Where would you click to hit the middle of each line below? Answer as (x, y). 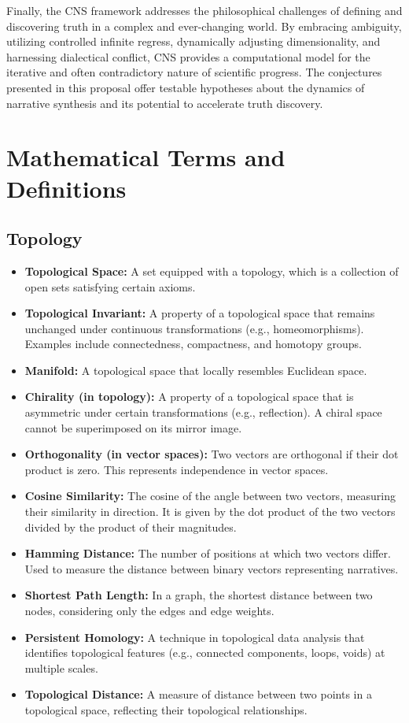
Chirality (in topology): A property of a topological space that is (189, 397)
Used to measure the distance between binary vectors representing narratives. (212, 568)
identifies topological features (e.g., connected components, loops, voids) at (205, 653)
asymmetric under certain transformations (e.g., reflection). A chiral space (203, 412)
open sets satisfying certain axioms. (110, 286)
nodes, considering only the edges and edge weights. (149, 611)
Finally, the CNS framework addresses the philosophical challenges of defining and (204, 10)
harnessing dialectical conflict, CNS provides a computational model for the (188, 56)
